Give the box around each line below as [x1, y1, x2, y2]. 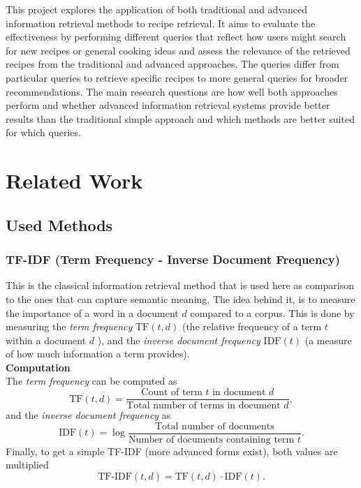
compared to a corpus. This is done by [190, 305, 355, 320]
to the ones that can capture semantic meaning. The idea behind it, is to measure [6, 291, 355, 306]
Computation [6, 360, 71, 374]
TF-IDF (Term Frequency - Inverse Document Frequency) [6, 251, 341, 268]
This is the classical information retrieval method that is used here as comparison [6, 278, 354, 293]
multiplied [6, 457, 49, 472]
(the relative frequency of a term [182, 319, 322, 334]
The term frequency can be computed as [6, 374, 177, 388]
